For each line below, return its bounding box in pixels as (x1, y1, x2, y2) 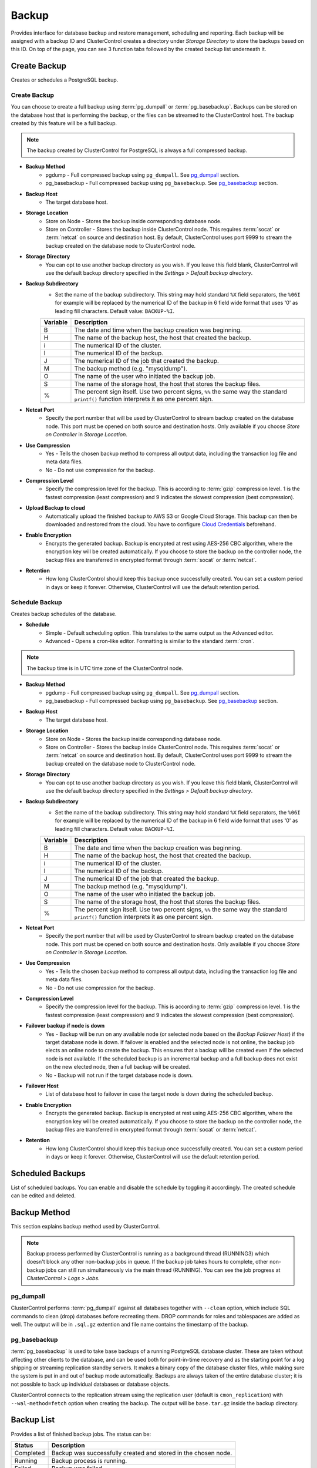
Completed (14, 1449, 45, 1457)
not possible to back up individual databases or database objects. (11, 1381, 170, 1388)
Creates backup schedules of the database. (11, 610, 117, 617)
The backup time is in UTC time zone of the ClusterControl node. (26, 664, 184, 672)
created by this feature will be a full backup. (11, 120, 117, 127)
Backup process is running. (51, 1456, 127, 1464)
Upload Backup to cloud (25, 504, 85, 511)
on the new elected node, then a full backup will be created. (45, 1063, 191, 1070)
